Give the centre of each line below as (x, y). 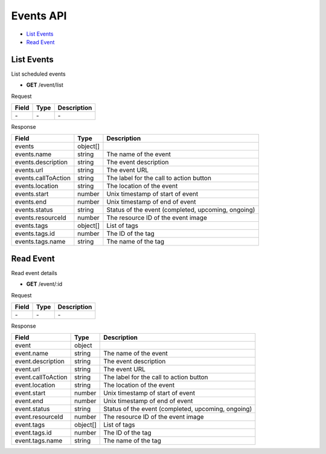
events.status (34, 210)
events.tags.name (40, 242)
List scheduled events (38, 74)
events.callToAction (43, 178)
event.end (29, 401)
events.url (29, 170)
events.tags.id (35, 234)
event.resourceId (39, 417)
